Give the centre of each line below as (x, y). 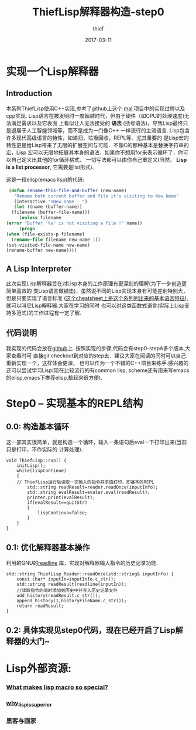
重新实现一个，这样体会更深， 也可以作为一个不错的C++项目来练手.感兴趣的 (97, 363)
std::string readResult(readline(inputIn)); (72, 584)
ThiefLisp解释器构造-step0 (98, 12)
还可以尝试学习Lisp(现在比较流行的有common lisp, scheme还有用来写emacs (98, 370)
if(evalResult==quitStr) (57, 502)
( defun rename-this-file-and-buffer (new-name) (68, 190)
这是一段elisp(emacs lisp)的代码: (45, 179)
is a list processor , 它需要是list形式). (50, 167)
